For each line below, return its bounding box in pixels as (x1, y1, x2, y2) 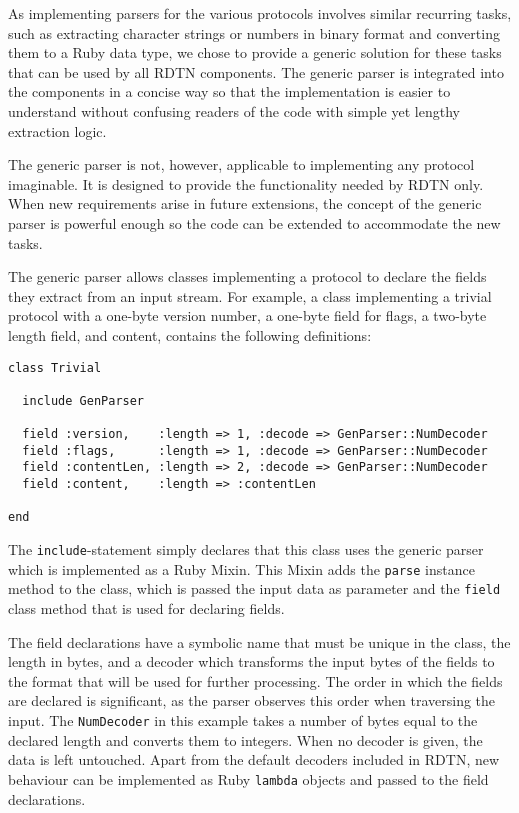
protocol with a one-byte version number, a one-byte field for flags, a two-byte (8, 305, 487, 326)
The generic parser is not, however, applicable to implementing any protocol (8, 154, 475, 175)
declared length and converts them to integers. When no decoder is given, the (8, 729, 483, 750)
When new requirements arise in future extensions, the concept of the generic (8, 193, 482, 214)
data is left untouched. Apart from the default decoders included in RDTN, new (8, 749, 500, 770)
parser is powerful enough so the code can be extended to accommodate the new (8, 212, 501, 233)
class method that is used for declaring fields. (8, 598, 285, 619)
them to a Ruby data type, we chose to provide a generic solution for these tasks (8, 42, 502, 63)
